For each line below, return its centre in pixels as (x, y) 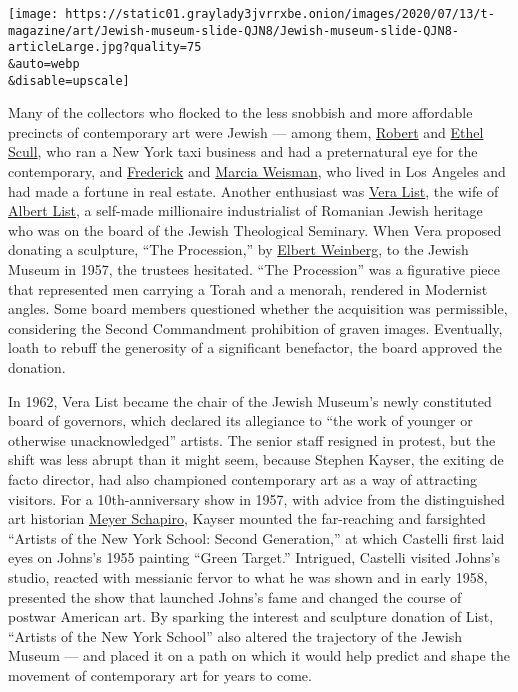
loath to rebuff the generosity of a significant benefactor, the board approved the (255, 347)
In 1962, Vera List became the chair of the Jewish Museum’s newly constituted (250, 400)
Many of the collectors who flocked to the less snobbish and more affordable (240, 112)
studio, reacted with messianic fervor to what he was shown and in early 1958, (248, 576)
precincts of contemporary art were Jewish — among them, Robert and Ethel (246, 131)
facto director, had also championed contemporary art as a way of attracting (242, 478)
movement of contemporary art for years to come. (160, 674)
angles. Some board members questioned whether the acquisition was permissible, (258, 308)
